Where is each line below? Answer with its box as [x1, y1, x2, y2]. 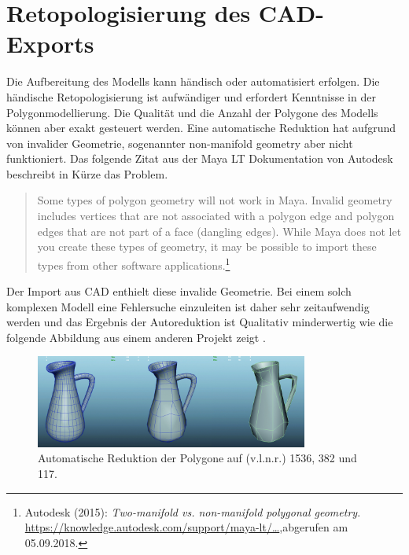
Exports [6, 28, 94, 60]
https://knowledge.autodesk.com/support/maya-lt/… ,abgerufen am [24, 519, 348, 535]
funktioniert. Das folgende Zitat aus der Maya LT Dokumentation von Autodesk [6, 150, 393, 167]
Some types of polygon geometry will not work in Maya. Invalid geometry [37, 192, 392, 208]
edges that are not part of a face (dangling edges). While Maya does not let [37, 222, 402, 239]
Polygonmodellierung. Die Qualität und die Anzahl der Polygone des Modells [6, 104, 378, 120]
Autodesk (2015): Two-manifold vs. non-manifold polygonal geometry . [24, 503, 361, 520]
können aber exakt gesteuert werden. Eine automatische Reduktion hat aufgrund [6, 119, 396, 136]
